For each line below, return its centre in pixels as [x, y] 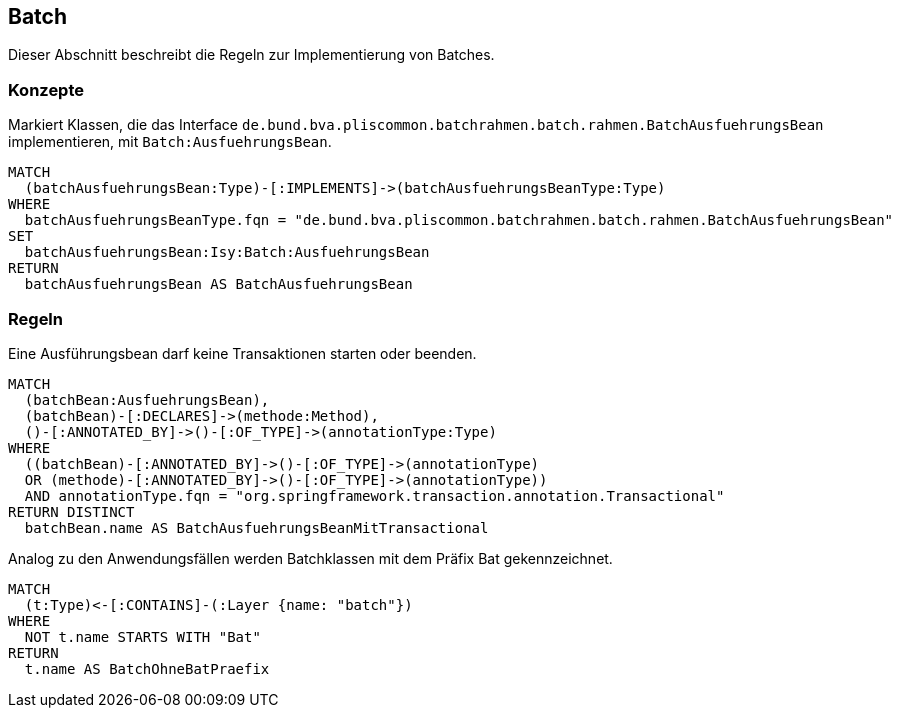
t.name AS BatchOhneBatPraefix [147, 668]
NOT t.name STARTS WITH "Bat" [142, 636]
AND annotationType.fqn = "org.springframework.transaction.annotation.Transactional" [374, 495]
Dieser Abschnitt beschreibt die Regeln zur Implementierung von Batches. [251, 55]
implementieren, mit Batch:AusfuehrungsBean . [170, 142]
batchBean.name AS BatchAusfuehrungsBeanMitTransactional [256, 527]
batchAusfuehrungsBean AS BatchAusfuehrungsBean [218, 284]
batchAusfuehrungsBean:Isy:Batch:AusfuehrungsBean [227, 252]
